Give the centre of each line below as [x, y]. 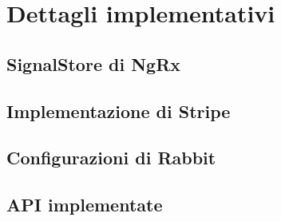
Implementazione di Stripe [119, 110]
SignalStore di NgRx [94, 63]
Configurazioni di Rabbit [111, 158]
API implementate [85, 205]
